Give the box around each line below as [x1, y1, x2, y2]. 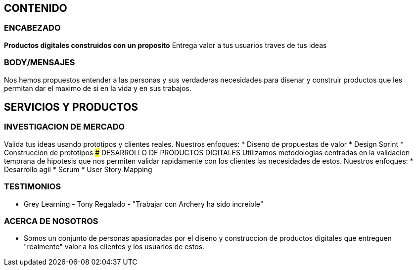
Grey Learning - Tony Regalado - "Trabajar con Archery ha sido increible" [24, 199, 264, 208]
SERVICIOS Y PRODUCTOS [4, 100, 139, 113]
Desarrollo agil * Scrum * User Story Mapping [4, 165, 152, 174]
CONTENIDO [4, 2, 67, 14]
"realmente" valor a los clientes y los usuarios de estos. [24, 242, 205, 251]
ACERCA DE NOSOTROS [4, 216, 98, 226]
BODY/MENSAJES [4, 57, 75, 68]
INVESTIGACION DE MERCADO [4, 122, 125, 132]
